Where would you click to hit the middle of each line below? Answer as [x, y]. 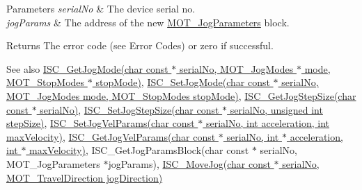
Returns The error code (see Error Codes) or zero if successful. [140, 45]
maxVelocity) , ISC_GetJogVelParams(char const [111, 136]
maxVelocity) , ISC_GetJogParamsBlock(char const [139, 150]
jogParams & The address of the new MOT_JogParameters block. [148, 22]
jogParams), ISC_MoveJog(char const [189, 163]
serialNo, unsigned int [276, 109]
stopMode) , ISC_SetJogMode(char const [183, 82]
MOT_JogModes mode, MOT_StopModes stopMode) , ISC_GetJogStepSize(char [181, 95]
